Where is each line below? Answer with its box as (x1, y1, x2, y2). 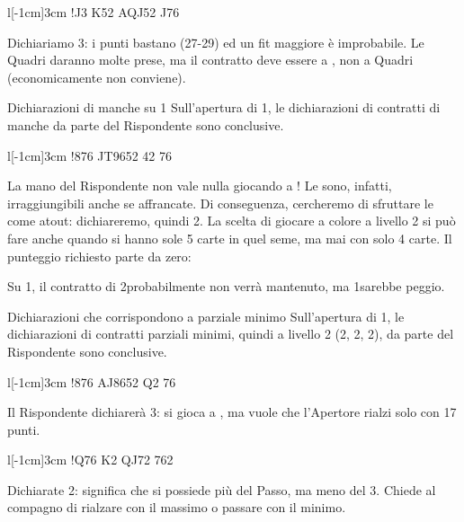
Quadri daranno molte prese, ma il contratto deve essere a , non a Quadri (7, 50, 414, 69)
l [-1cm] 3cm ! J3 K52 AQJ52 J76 (7, 3, 180, 21)
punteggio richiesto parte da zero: (7, 246, 192, 265)
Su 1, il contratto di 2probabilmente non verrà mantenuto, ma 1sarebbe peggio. (7, 277, 445, 296)
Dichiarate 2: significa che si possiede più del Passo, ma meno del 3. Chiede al (7, 480, 436, 499)
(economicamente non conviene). (7, 67, 186, 86)
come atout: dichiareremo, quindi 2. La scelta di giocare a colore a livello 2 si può (7, 211, 456, 230)
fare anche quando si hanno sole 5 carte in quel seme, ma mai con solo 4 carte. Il (7, 228, 452, 247)
